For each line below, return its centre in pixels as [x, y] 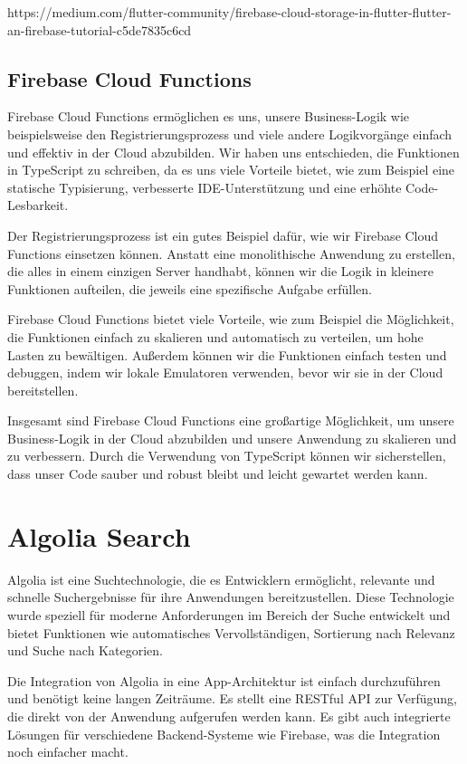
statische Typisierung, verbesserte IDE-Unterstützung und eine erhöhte [205, 187]
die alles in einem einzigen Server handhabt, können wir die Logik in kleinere [221, 271]
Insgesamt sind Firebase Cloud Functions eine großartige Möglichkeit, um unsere [231, 420]
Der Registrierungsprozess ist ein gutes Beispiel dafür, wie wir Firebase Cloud [223, 235]
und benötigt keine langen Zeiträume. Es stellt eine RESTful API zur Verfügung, [232, 698]
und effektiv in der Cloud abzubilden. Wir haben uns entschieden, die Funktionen [233, 152]
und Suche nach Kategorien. [85, 650]
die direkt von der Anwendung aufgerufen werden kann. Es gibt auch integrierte [229, 716]
